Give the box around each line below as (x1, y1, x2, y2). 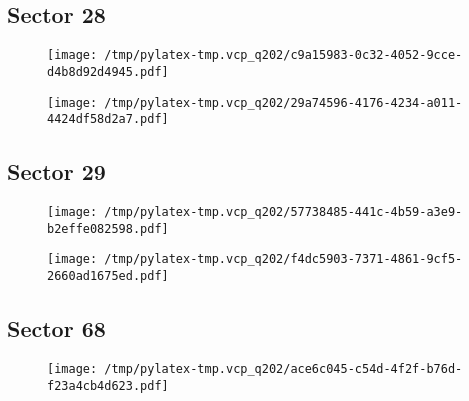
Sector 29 (7, 156, 106, 187)
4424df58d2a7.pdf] (47, 112, 169, 127)
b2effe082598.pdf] (47, 221, 169, 236)
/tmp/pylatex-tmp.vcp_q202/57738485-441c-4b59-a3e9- (104, 205, 463, 220)
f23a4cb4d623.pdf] (47, 378, 169, 393)
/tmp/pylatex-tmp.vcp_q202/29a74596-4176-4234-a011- (104, 95, 463, 110)
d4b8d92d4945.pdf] (47, 64, 169, 79)
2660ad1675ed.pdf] (47, 269, 169, 283)
